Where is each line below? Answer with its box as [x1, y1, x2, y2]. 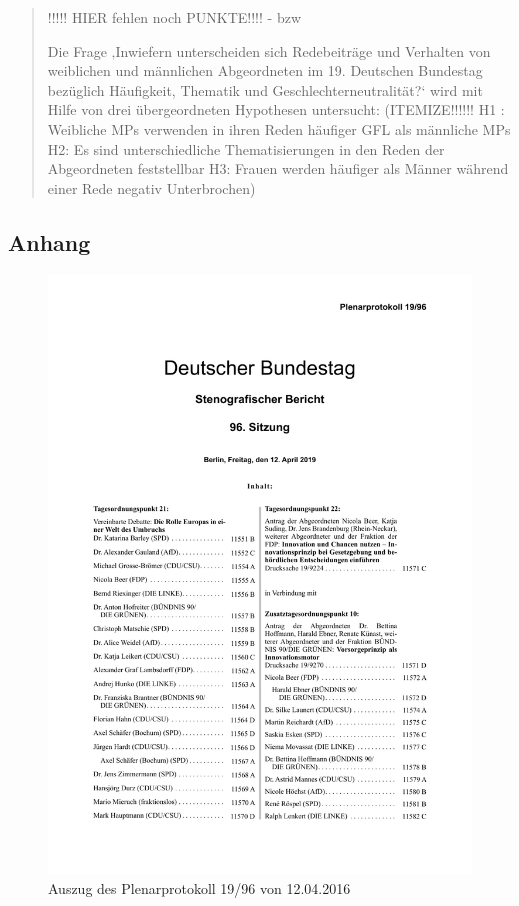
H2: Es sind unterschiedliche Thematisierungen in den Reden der [47, 138, 445, 159]
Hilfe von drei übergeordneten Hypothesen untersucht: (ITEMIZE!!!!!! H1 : [47, 99, 505, 120]
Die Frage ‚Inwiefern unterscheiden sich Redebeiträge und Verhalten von [47, 40, 491, 61]
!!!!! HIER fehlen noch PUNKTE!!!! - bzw [47, 7, 301, 27]
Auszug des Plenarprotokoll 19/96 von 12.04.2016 [48, 877, 351, 898]
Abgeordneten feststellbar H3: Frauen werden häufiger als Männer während [47, 158, 509, 179]
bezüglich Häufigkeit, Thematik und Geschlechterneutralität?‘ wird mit [47, 79, 483, 100]
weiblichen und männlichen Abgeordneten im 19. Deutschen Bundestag [47, 60, 483, 81]
